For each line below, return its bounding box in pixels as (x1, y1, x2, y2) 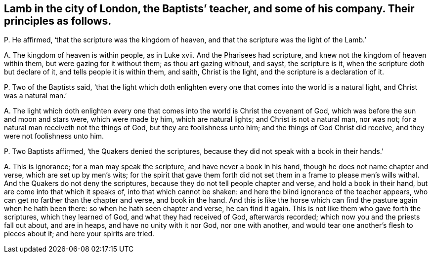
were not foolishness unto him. (4, 132, 104, 141)
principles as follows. (4, 15, 112, 27)
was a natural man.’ (4, 91, 67, 100)
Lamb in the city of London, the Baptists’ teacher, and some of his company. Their (4, 2, 415, 15)
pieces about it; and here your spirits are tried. (4, 229, 155, 238)
